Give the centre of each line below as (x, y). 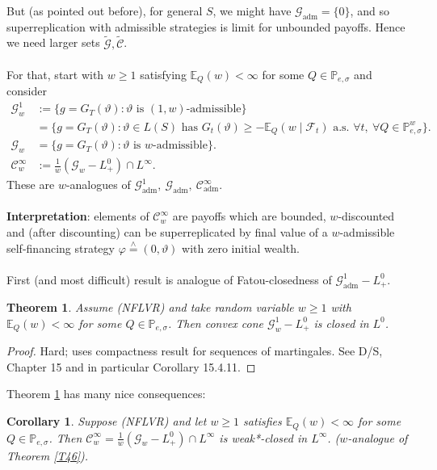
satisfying (163, 74)
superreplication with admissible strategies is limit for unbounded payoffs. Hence (206, 26)
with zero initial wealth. (241, 248)
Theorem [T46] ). (48, 455)
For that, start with (55, 74)
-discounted (366, 216)
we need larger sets (53, 42)
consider (27, 91)
